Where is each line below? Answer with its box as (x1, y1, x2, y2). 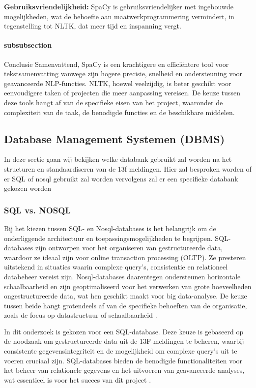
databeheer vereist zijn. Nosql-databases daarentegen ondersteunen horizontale (4, 271, 241, 281)
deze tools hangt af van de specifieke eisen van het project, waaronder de (4, 97, 223, 107)
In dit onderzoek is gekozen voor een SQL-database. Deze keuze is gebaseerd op (4, 326, 244, 336)
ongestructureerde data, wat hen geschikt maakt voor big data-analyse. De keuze (4, 291, 247, 301)
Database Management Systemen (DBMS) (4, 131, 225, 146)
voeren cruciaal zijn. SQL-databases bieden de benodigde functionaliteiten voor (4, 355, 243, 365)
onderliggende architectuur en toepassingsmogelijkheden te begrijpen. (4, 233, 213, 243)
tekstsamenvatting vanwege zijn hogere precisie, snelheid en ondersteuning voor (4, 68, 243, 79)
